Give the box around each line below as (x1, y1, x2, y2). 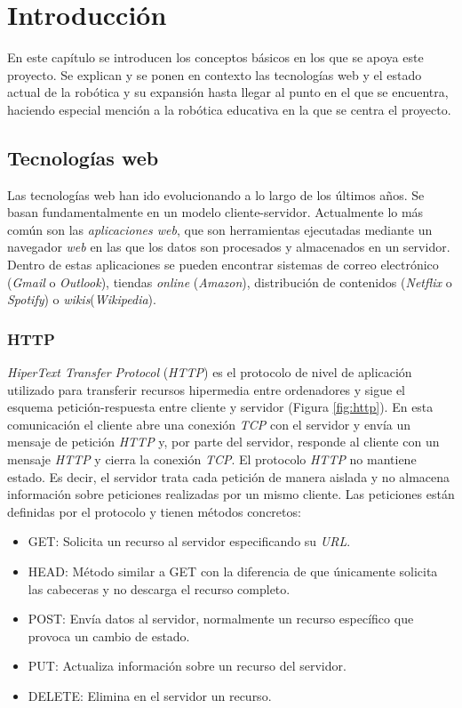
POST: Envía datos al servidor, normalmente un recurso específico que (28, 609, 414, 628)
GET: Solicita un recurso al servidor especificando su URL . (28, 532, 351, 551)
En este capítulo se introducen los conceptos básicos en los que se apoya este (7, 48, 424, 67)
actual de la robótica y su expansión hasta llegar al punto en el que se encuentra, (7, 83, 449, 101)
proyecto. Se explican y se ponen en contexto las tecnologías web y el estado (7, 65, 422, 84)
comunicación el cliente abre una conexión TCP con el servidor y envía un (7, 414, 411, 433)
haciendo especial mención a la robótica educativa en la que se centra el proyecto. (7, 100, 451, 118)
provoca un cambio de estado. (28, 626, 190, 645)
